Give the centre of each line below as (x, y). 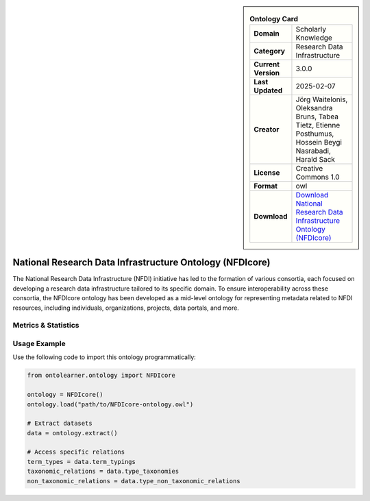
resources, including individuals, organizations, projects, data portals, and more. (126, 308)
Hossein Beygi (319, 143)
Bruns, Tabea (317, 117)
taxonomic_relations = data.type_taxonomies (103, 472)
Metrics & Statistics (46, 326)
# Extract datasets (60, 424)
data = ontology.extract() (72, 433)
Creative (309, 169)
